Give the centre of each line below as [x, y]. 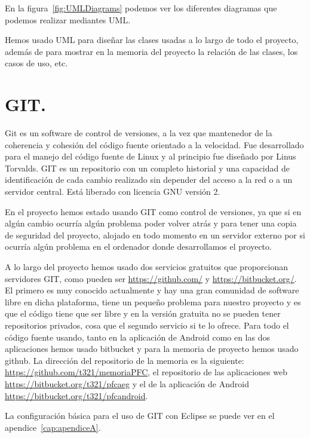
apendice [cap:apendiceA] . [53, 427]
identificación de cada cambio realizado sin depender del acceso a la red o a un [149, 180]
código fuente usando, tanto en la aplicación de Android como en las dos [137, 337]
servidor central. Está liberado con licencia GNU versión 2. [113, 192]
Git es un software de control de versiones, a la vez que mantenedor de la [139, 133]
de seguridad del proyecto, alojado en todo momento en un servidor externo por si [155, 235]
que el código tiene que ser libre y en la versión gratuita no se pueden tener [143, 313]
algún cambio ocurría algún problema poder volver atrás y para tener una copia [151, 223]
